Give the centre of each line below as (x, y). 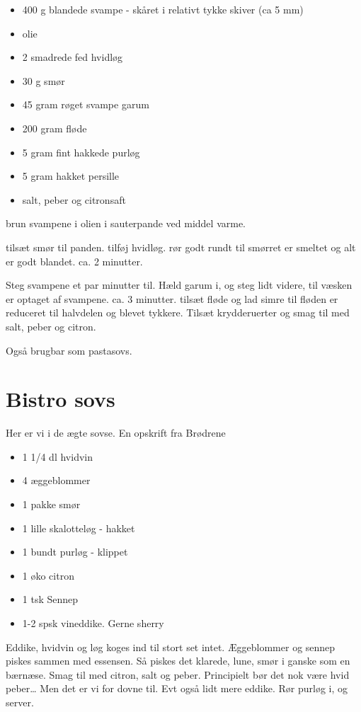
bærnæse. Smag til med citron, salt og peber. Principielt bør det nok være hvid (178, 674)
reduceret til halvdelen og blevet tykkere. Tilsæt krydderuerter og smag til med (178, 312)
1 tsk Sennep (50, 599)
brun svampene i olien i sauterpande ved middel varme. (126, 223)
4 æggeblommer (56, 480)
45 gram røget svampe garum (86, 104)
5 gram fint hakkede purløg (81, 152)
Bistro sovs (61, 399)
